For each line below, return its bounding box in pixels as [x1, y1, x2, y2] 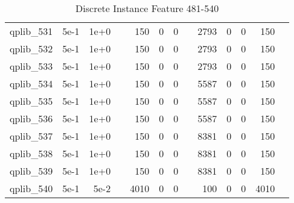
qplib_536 [10, 111, 53, 125]
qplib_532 [10, 42, 53, 55]
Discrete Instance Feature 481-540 [75, 1, 219, 15]
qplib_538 [10, 146, 53, 160]
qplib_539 [10, 164, 53, 178]
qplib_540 [10, 181, 53, 195]
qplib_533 [10, 59, 53, 73]
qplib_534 [10, 77, 53, 90]
